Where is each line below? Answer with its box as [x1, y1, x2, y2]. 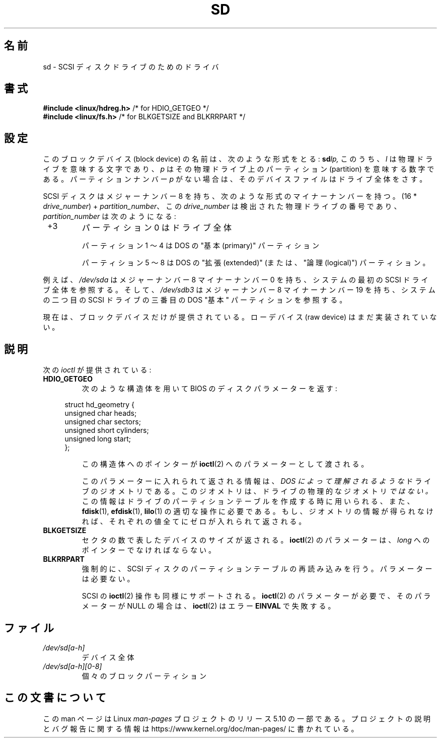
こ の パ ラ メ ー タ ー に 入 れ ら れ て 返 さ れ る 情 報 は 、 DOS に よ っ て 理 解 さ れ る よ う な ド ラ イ [82, 477, 431, 486]
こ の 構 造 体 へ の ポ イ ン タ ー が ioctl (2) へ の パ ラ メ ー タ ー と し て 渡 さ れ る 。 [82, 460, 369, 469]
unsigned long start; [64, 434, 131, 443]
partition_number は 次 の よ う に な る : [43, 212, 176, 221]
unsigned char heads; [64, 409, 137, 418]
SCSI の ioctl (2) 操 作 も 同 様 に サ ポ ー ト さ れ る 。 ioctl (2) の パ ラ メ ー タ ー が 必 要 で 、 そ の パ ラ [82, 591, 431, 601]
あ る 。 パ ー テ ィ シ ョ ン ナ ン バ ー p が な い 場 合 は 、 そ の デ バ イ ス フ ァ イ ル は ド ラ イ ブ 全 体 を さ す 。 [43, 175, 427, 184]
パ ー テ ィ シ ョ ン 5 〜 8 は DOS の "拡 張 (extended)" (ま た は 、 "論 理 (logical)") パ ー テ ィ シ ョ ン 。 [82, 258, 430, 267]
